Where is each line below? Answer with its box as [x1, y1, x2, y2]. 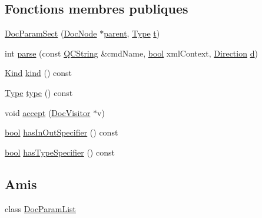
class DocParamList [5, 202, 77, 214]
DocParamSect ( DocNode [5, 27, 97, 39]
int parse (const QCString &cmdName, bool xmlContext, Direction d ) [5, 47, 258, 59]
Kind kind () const [5, 67, 72, 79]
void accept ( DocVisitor [5, 106, 91, 118]
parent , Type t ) [104, 27, 160, 39]
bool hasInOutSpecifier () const [5, 126, 118, 138]
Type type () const [5, 86, 73, 98]
